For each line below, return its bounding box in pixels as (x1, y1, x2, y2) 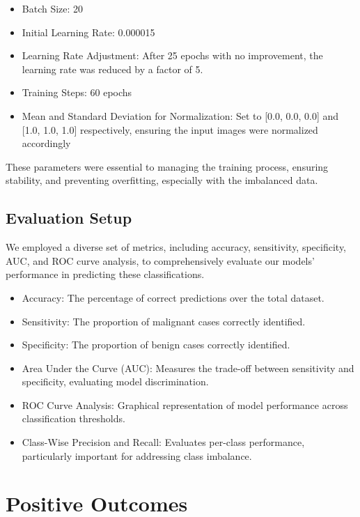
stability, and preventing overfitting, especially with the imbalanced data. (6, 173, 318, 187)
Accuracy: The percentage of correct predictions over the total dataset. (22, 290, 324, 304)
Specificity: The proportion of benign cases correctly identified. (22, 337, 290, 352)
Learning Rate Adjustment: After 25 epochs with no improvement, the (22, 48, 323, 63)
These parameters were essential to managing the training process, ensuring (6, 159, 329, 173)
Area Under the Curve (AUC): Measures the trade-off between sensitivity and (22, 360, 354, 375)
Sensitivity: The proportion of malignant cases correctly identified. (22, 314, 306, 328)
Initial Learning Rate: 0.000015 (22, 24, 155, 39)
